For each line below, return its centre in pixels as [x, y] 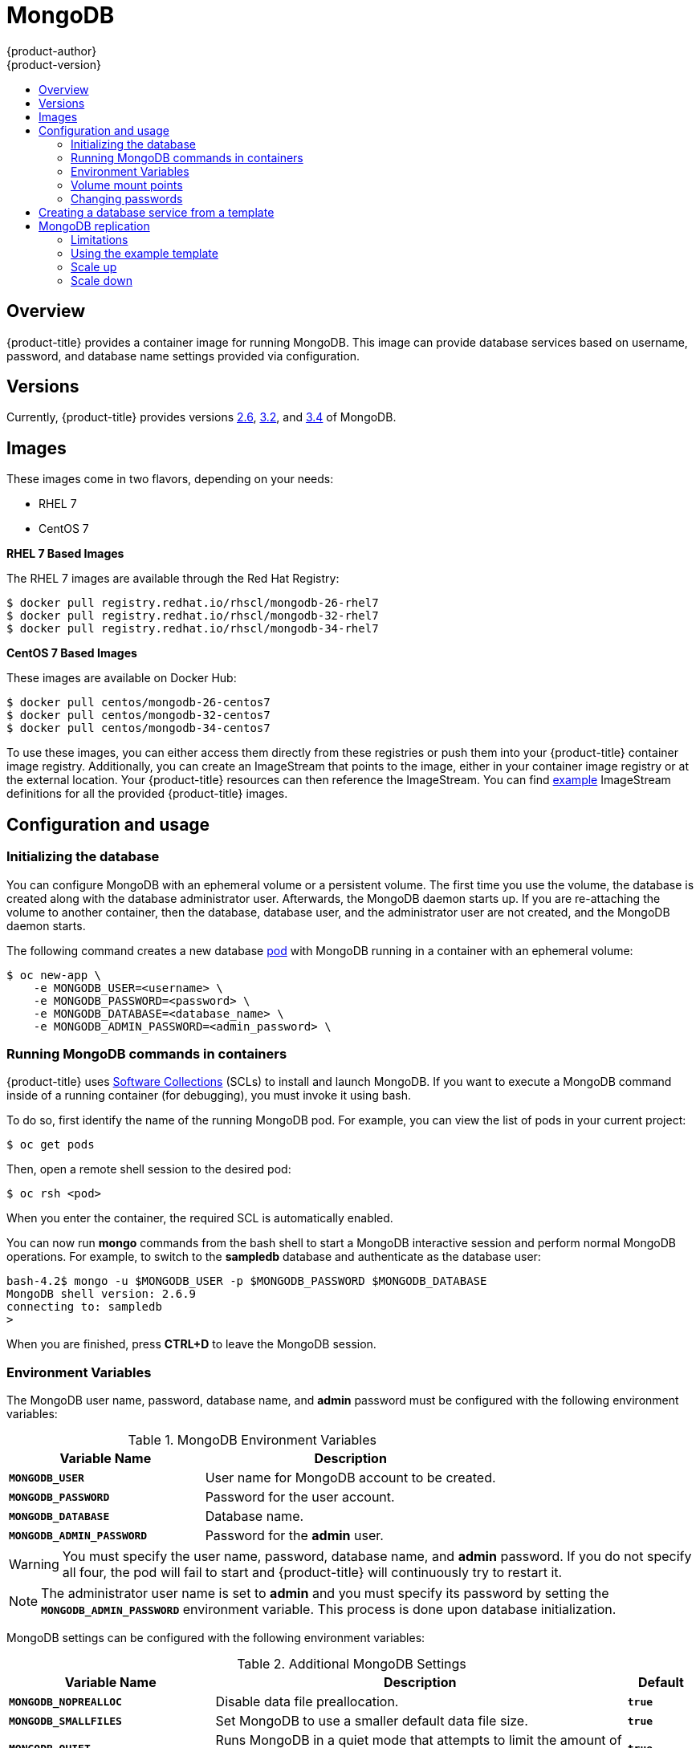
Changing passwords [127, 198]
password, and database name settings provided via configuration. [183, 356]
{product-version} [54, 64]
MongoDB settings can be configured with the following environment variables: [216, 1638]
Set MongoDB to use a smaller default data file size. [372, 1721]
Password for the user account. [300, 1497]
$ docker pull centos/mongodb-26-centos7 [138, 703]
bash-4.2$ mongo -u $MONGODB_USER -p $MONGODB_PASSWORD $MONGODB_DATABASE [247, 1281]
